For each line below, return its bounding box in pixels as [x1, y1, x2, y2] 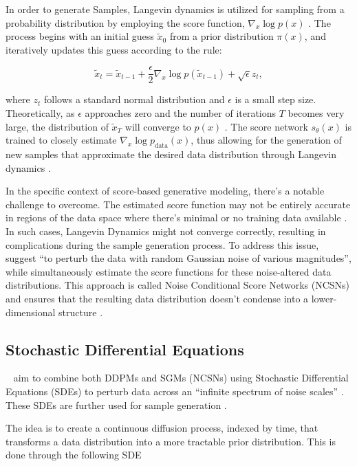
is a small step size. [235, 92, 316, 107]
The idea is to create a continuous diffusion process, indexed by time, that [6, 421, 318, 435]
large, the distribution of [6, 119, 109, 133]
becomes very [288, 106, 345, 120]
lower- [311, 291, 337, 305]
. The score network [224, 119, 308, 133]
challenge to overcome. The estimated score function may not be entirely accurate [6, 197, 351, 211]
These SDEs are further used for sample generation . [6, 397, 227, 412]
